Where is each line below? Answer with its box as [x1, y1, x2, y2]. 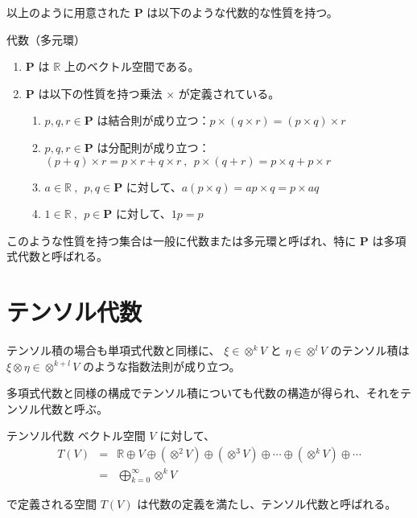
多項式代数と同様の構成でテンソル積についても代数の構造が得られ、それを [6, 384, 401, 401]
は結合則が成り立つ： [97, 112, 210, 129]
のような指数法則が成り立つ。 [83, 357, 241, 374]
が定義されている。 [178, 84, 280, 101]
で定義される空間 [6, 495, 97, 512]
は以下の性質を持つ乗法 [38, 84, 163, 101]
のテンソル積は [330, 342, 410, 359]
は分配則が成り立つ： [97, 138, 210, 155]
